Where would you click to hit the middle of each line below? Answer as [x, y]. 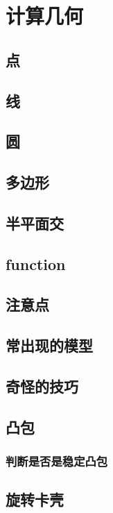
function [36, 263]
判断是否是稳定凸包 [57, 461]
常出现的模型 [49, 345]
